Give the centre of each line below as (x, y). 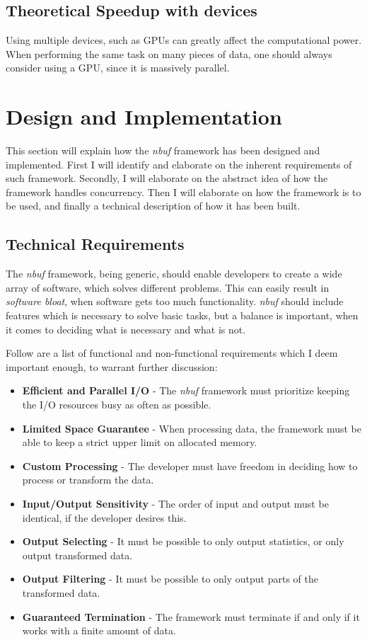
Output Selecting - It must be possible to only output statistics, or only (183, 541)
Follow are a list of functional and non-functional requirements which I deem (172, 353)
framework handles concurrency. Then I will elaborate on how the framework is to (183, 192)
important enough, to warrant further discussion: (112, 366)
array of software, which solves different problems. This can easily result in (168, 287)
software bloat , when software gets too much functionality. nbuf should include (175, 301)
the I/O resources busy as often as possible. (117, 405)
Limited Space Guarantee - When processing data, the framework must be (192, 428)
